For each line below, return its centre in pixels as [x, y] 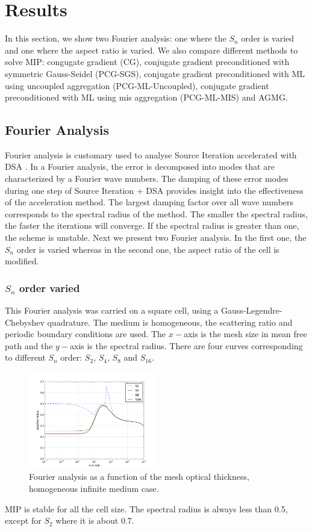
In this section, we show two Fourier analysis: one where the [116, 38]
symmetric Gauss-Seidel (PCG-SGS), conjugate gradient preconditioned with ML [155, 73]
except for [23, 520]
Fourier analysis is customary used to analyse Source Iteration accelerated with [151, 154]
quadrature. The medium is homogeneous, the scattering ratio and [170, 322]
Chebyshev [25, 322]
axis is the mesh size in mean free [245, 334]
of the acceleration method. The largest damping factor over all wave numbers [149, 202]
